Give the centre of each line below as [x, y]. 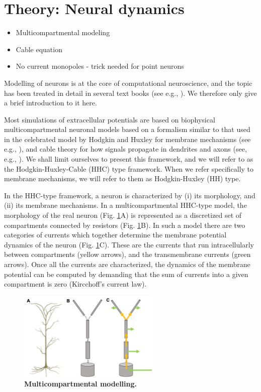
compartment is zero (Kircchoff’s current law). [75, 284]
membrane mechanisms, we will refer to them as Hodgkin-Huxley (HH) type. [122, 178]
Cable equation [39, 49]
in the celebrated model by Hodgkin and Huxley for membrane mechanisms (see [127, 139]
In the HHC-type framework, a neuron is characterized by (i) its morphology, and [130, 195]
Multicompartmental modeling [63, 32]
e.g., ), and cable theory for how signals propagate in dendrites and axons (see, [125, 149]
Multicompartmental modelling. [80, 384]
